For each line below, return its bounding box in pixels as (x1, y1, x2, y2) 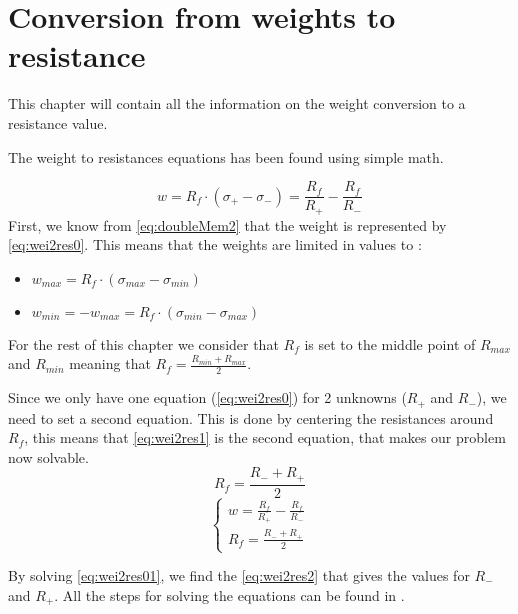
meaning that (69, 353, 151, 374)
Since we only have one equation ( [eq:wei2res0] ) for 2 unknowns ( (8, 387, 407, 408)
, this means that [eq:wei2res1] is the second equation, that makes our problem (24, 427, 506, 448)
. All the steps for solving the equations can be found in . (54, 584, 405, 605)
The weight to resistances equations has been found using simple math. (8, 146, 444, 167)
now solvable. (8, 446, 89, 467)
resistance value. (8, 112, 108, 133)
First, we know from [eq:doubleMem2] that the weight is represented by (8, 214, 447, 235)
